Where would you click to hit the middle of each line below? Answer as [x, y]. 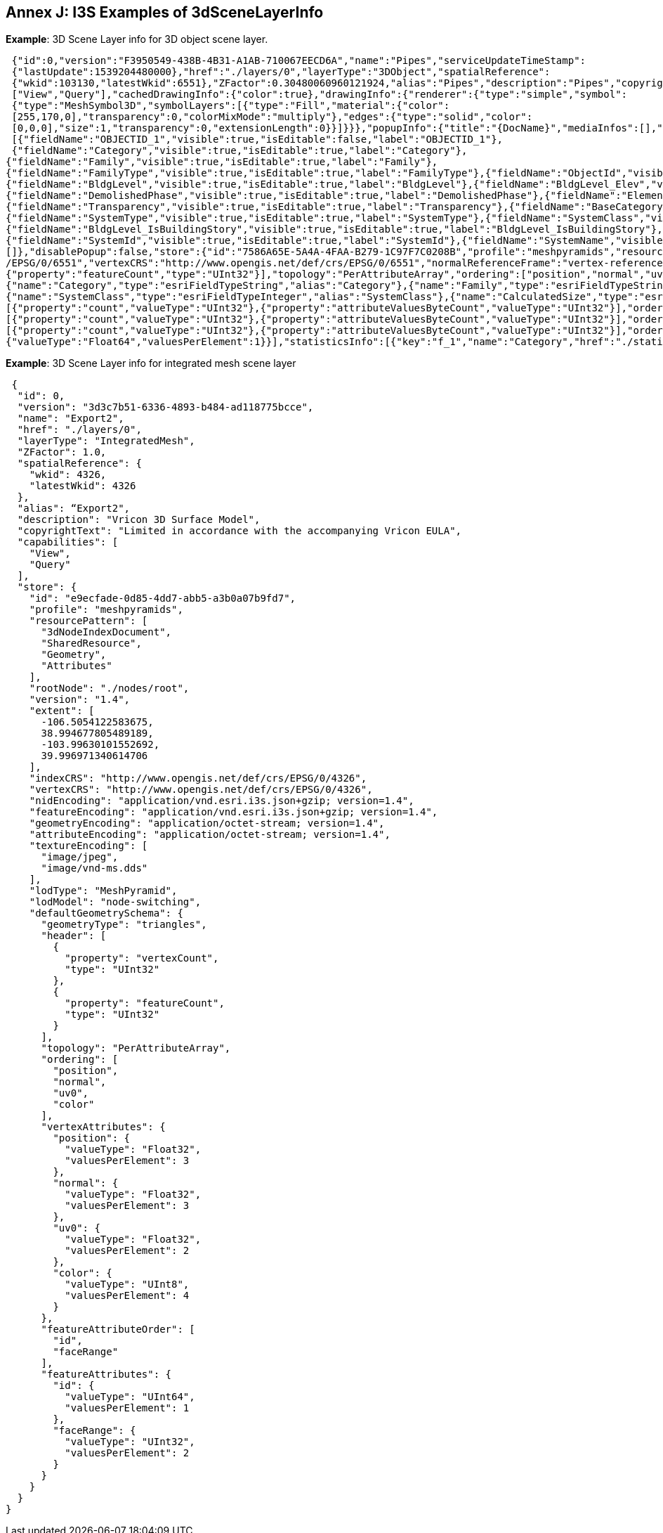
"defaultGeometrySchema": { [106, 913]
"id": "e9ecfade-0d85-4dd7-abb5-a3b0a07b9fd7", [163, 599]
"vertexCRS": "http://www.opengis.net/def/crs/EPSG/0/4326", [201, 790]
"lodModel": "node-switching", [115, 902]
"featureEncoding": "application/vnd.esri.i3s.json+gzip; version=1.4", [234, 812]
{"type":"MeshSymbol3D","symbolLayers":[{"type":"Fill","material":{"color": [231, 106]
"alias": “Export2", [74, 509]
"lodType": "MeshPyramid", [103, 891]
